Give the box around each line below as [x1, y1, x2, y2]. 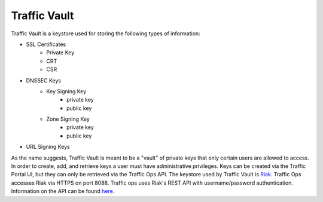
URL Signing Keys [26, 143, 70, 151]
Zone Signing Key [46, 115, 90, 123]
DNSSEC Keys [26, 76, 62, 84]
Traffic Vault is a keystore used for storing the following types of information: [11, 30, 200, 37]
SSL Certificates [26, 41, 66, 48]
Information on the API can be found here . [11, 188, 115, 195]
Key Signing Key [46, 87, 87, 95]
